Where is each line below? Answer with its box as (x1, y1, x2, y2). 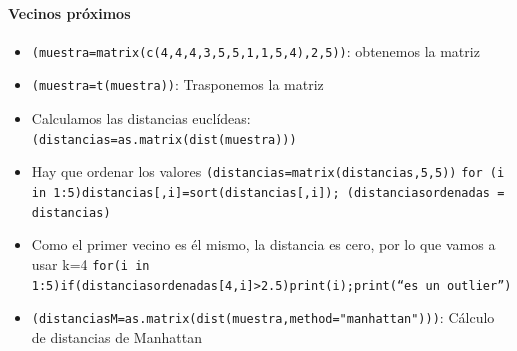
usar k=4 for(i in (31, 253, 150, 274)
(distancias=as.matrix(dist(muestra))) (31, 132, 297, 147)
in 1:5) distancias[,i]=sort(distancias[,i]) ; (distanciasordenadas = (31, 186, 505, 201)
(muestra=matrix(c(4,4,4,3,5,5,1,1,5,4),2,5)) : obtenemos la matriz (31, 40, 480, 61)
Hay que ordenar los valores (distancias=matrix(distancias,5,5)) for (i (31, 161, 505, 182)
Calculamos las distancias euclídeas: (31, 108, 251, 129)
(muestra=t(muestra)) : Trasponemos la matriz (31, 74, 324, 95)
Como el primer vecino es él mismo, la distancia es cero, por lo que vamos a (31, 234, 496, 255)
